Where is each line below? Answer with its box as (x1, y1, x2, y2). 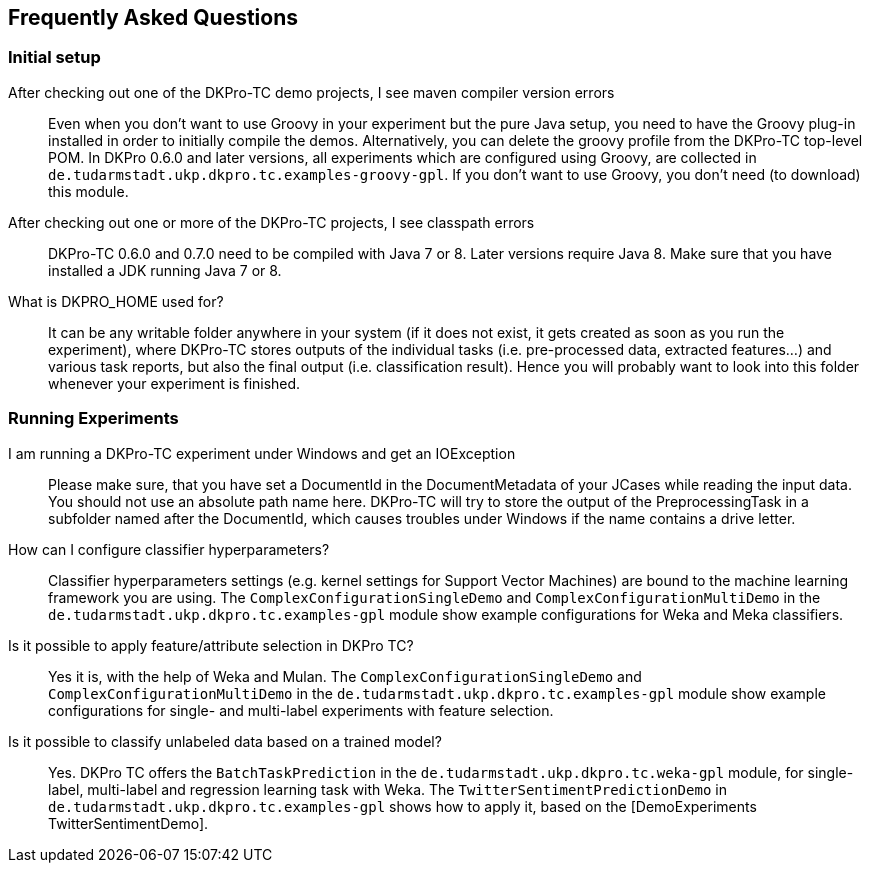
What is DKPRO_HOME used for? (8, 292, 224, 310)
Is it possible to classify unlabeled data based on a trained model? (8, 732, 442, 750)
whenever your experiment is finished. (48, 374, 301, 392)
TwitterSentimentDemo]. (48, 814, 209, 832)
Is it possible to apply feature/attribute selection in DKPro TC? (8, 636, 414, 654)
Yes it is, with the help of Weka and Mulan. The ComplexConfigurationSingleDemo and (48, 667, 642, 685)
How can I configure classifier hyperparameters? (8, 540, 330, 558)
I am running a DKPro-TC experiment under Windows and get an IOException (8, 444, 516, 462)
